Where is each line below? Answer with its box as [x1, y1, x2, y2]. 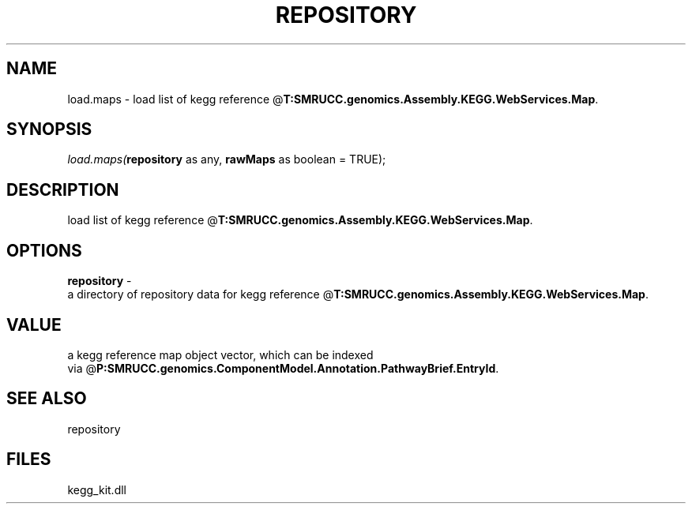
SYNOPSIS [6, 119, 92, 140]
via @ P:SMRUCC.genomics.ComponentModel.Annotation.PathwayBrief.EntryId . [67, 361, 499, 375]
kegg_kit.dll [67, 482, 126, 497]
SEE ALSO [6, 388, 87, 409]
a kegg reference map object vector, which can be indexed [67, 347, 374, 362]
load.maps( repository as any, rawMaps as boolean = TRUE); [67, 152, 386, 167]
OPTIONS [6, 240, 82, 261]
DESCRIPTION [6, 179, 119, 200]
